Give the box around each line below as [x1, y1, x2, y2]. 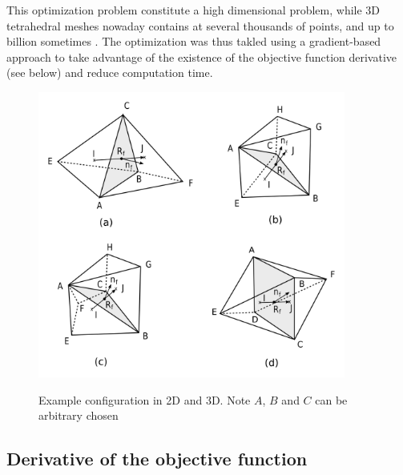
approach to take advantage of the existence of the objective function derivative [6, 48, 397, 65]
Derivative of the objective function [6, 446, 308, 471]
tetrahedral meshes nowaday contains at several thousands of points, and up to [6, 17, 394, 34]
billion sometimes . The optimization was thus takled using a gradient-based [6, 33, 381, 50]
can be [315, 391, 348, 408]
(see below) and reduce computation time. [6, 64, 213, 81]
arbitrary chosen [38, 407, 119, 424]
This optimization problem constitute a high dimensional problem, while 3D [6, 2, 381, 18]
